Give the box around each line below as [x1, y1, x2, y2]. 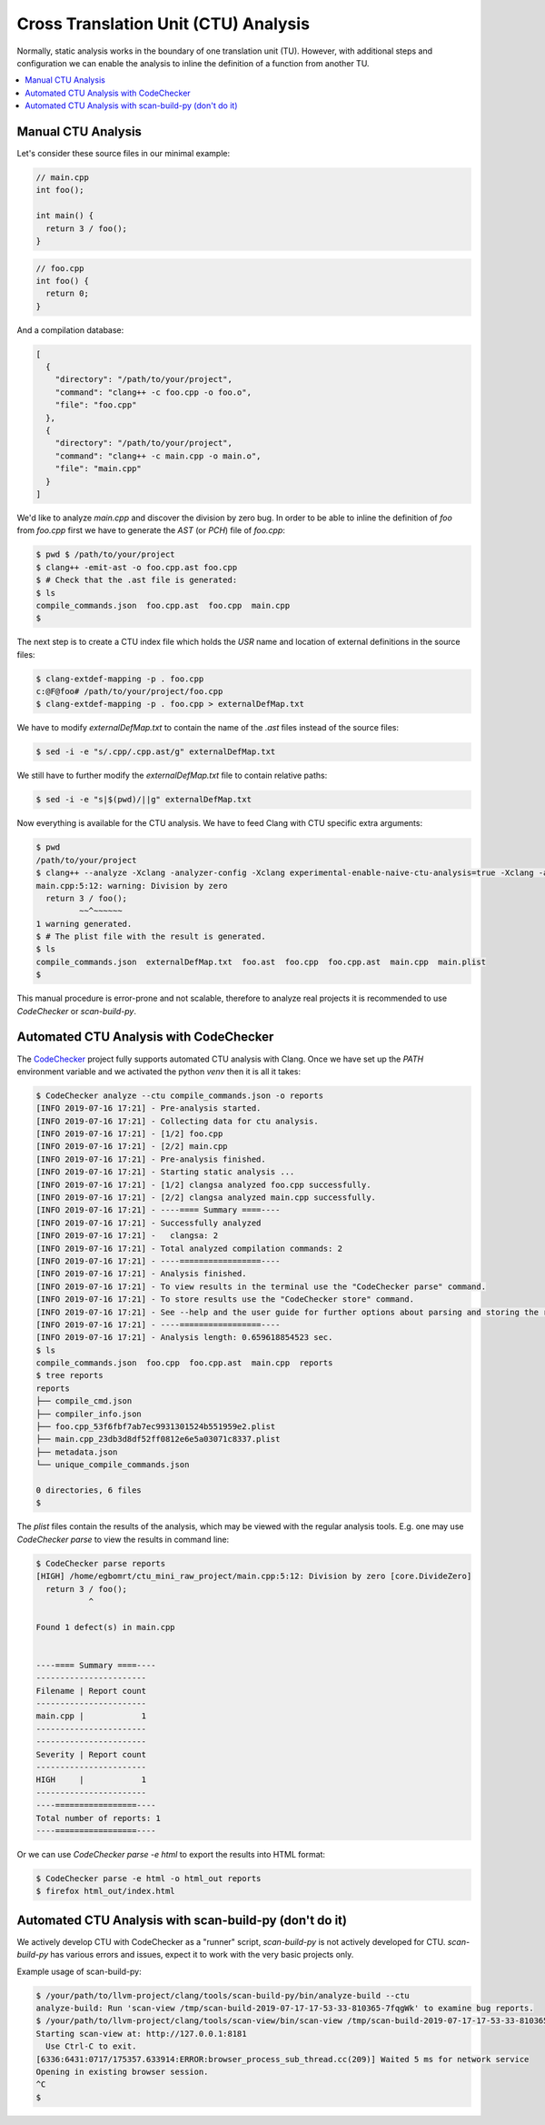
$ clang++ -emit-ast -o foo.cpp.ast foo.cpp [35, 562, 238, 572]
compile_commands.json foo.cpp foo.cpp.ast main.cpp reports [35, 1358, 333, 1368]
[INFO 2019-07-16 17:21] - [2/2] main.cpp [35, 1142, 228, 1152]
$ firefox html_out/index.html [35, 1886, 176, 1897]
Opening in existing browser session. [35, 2066, 209, 2077]
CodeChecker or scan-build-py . [16, 1005, 136, 1016]
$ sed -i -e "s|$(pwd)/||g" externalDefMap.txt [35, 794, 252, 805]
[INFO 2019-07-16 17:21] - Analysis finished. [35, 1269, 247, 1279]
